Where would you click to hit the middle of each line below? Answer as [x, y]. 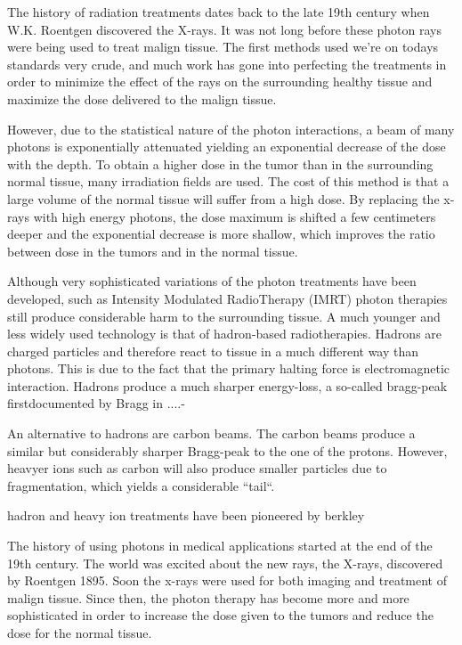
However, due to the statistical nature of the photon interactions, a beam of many [231, 129]
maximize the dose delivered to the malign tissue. [142, 98]
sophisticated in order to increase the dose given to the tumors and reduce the [220, 615]
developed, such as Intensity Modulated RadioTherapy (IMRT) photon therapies [227, 298]
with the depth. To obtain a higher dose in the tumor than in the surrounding [220, 163]
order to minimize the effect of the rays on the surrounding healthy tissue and [220, 82]
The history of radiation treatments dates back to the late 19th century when [219, 12]
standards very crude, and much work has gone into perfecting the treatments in [227, 64]
